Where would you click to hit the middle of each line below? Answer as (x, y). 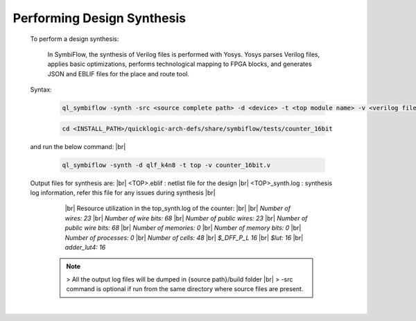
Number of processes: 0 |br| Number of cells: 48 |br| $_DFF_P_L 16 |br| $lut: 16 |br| (184, 237)
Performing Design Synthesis (99, 18)
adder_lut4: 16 (85, 247)
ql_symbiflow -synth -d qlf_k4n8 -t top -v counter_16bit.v (166, 165)
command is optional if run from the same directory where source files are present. (185, 289)
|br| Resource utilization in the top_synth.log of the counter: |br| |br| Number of (178, 209)
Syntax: (41, 89)
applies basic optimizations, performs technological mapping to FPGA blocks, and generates (180, 64)
